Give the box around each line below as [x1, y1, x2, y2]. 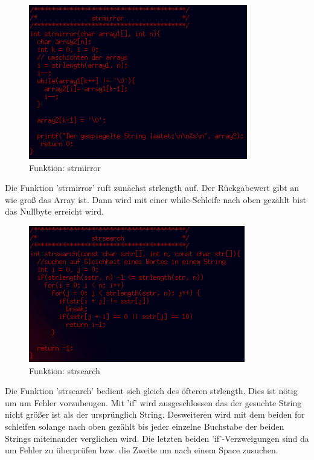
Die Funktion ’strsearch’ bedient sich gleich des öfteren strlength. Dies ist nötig [5, 384, 298, 397]
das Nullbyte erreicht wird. [5, 205, 104, 218]
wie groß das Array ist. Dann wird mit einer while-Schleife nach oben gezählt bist [5, 193, 307, 206]
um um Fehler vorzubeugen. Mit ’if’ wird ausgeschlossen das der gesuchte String [5, 396, 302, 409]
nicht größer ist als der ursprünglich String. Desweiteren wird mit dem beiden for [5, 408, 305, 421]
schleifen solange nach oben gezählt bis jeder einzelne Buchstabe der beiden [5, 420, 284, 432]
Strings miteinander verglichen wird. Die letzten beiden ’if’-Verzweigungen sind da [5, 432, 309, 444]
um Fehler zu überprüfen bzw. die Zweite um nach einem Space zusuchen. [5, 444, 278, 456]
